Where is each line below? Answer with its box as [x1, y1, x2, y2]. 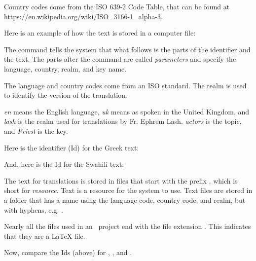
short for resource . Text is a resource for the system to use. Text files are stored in [4, 185, 253, 195]
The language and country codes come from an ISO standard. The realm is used [4, 80, 247, 90]
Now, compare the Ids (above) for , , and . [4, 247, 132, 258]
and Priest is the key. [4, 125, 68, 136]
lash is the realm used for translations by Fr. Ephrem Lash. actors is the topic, [4, 116, 242, 126]
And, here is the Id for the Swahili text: [4, 159, 124, 169]
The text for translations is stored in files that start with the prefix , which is [4, 175, 238, 186]
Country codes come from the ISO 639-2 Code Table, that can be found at [4, 1, 230, 11]
